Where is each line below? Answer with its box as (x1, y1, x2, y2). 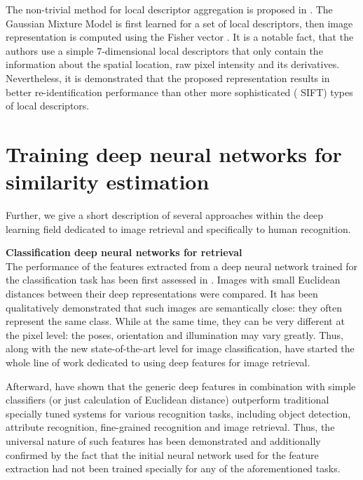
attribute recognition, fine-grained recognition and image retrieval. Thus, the (6, 420, 335, 434)
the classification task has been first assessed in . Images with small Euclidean (6, 272, 341, 287)
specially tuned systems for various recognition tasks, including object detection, (6, 406, 351, 420)
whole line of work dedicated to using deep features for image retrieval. (6, 355, 310, 369)
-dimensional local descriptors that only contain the (102, 43, 323, 58)
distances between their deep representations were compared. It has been (6, 286, 318, 301)
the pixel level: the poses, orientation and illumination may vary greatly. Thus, (6, 327, 343, 342)
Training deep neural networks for (6, 139, 342, 168)
